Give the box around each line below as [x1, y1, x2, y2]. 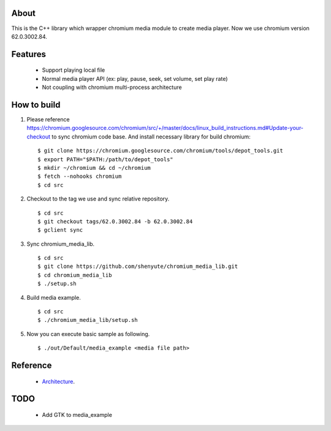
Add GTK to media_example [42, 411, 113, 419]
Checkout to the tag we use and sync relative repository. [26, 195, 170, 202]
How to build [11, 99, 61, 110]
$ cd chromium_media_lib [37, 272, 112, 278]
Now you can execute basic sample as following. [26, 330, 150, 337]
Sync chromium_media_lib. [26, 240, 95, 248]
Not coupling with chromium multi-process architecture [42, 83, 182, 91]
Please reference [26, 116, 70, 123]
